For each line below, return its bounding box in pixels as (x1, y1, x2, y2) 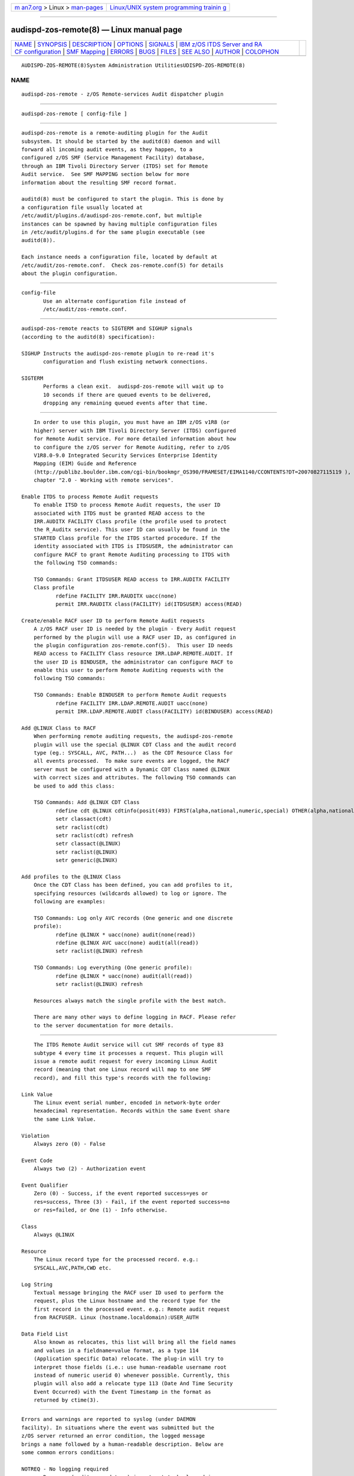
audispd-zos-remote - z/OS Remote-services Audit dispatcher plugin (21, 91, 224, 97)
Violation (21, 1132, 50, 1139)
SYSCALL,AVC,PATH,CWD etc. (33, 1264, 112, 1271)
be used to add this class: (33, 782, 115, 789)
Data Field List (21, 1330, 68, 1337)
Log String (21, 1281, 53, 1288)
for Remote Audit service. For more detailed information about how (33, 436, 236, 442)
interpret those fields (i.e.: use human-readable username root (33, 1364, 227, 1370)
